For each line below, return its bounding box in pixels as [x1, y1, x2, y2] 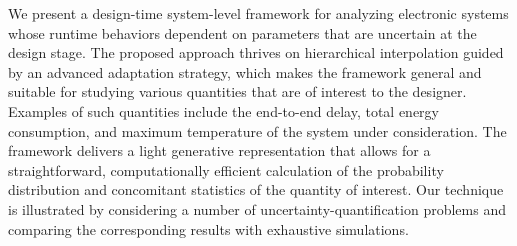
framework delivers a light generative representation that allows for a [8, 140, 431, 161]
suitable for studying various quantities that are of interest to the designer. [8, 81, 467, 102]
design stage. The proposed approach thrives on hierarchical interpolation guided [8, 42, 504, 63]
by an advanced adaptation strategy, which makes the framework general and [8, 61, 482, 82]
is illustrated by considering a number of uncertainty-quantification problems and [8, 198, 506, 219]
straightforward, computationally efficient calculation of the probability [8, 159, 444, 180]
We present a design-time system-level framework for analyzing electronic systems [8, 3, 509, 23]
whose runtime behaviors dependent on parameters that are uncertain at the [8, 22, 477, 43]
